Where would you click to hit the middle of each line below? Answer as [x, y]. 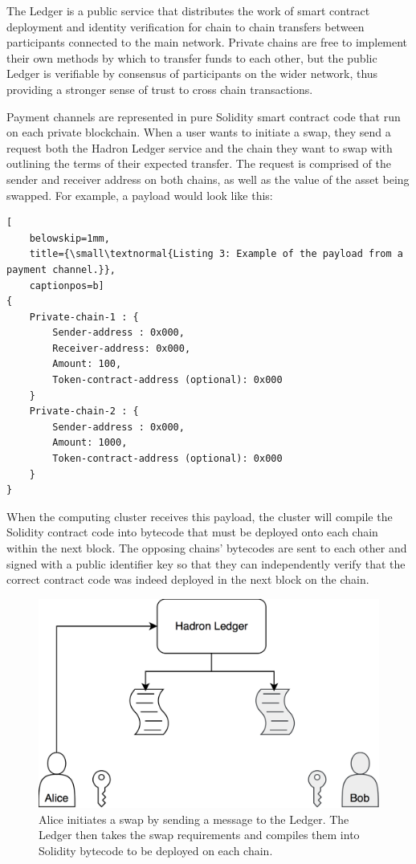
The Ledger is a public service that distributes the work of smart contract [188, 10]
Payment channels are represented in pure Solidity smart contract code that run [204, 116]
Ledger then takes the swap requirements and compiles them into [199, 835]
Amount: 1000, [90, 443]
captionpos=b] [67, 285]
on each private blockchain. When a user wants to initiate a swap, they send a [199, 132]
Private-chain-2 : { [84, 412]
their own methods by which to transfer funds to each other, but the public [192, 57]
